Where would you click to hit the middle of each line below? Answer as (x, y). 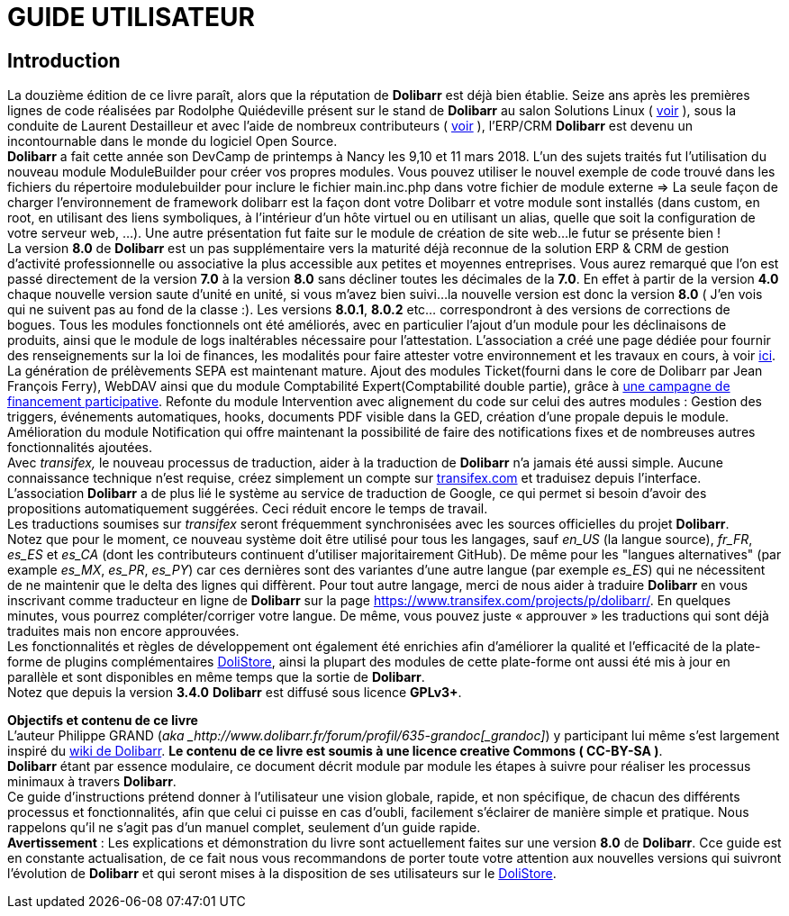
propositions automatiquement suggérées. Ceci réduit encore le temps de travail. (248, 509)
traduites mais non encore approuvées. (123, 631)
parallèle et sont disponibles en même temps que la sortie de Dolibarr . (216, 677)
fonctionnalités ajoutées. (80, 448)
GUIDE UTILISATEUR (131, 17)
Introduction (64, 60)
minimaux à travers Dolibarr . (92, 782)
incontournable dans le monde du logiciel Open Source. (172, 141)
